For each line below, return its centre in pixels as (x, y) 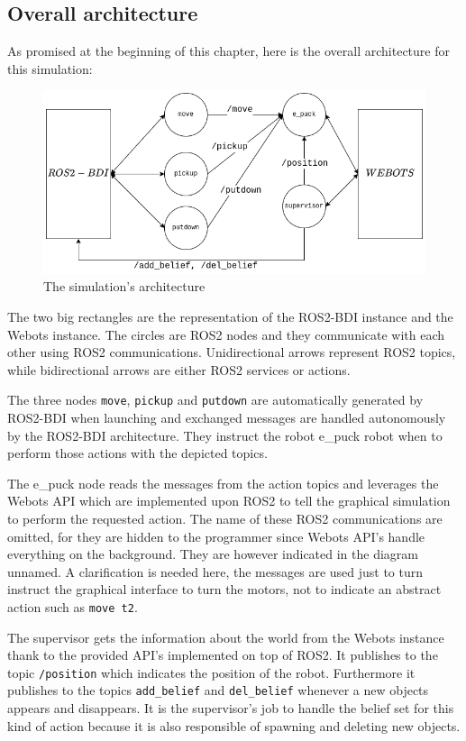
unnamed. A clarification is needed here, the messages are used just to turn (215, 571)
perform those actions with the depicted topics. (137, 453)
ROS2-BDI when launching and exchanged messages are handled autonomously (227, 417)
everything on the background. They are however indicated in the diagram (213, 554)
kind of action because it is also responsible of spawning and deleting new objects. (234, 725)
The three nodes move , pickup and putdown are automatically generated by (215, 400)
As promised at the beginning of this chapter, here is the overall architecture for (228, 51)
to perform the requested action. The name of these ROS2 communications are (225, 518)
